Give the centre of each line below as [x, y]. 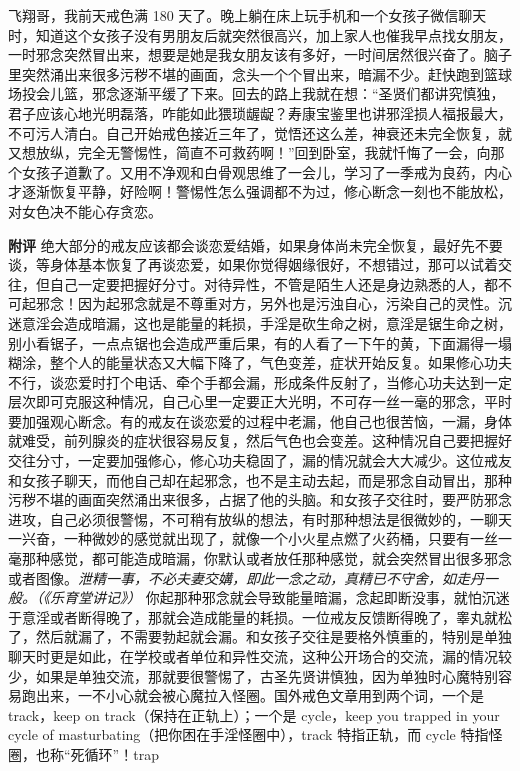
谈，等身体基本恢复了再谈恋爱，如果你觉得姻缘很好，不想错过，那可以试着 [253, 264]
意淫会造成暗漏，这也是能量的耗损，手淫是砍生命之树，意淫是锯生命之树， [266, 322]
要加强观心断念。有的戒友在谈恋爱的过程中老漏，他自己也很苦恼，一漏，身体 [260, 420]
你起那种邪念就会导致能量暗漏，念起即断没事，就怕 [313, 597]
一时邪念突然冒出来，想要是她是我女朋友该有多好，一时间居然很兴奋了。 [246, 54]
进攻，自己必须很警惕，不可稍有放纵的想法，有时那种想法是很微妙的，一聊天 [260, 518]
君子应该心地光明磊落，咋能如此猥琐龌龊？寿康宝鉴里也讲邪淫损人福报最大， [260, 112]
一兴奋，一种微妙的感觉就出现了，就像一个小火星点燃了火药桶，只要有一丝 [253, 538]
